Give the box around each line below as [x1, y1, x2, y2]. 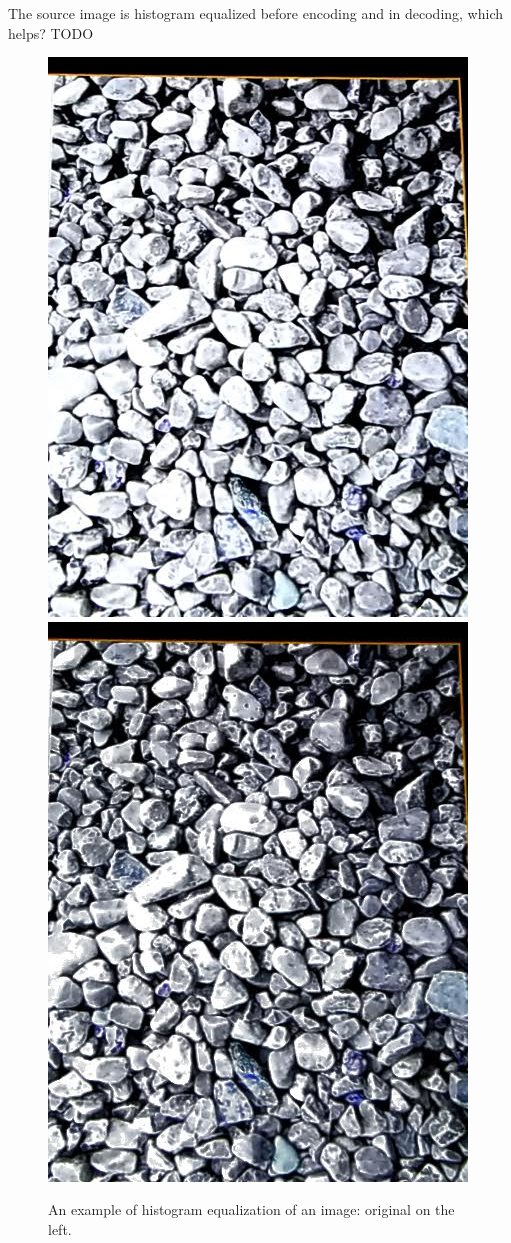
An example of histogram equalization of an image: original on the [48, 1199, 455, 1220]
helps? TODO [8, 22, 94, 43]
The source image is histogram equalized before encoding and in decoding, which [8, 3, 504, 23]
